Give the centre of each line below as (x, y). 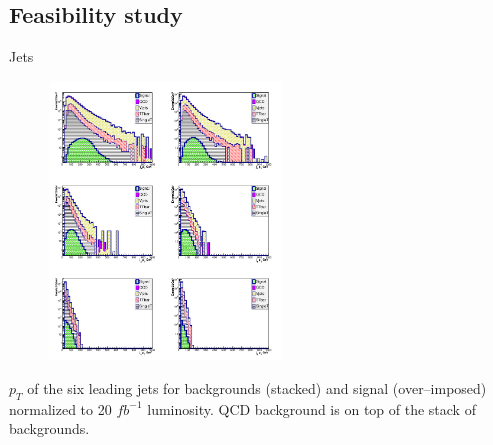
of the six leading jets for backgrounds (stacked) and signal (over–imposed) (257, 387)
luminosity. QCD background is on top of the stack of (311, 408)
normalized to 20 (60, 408)
